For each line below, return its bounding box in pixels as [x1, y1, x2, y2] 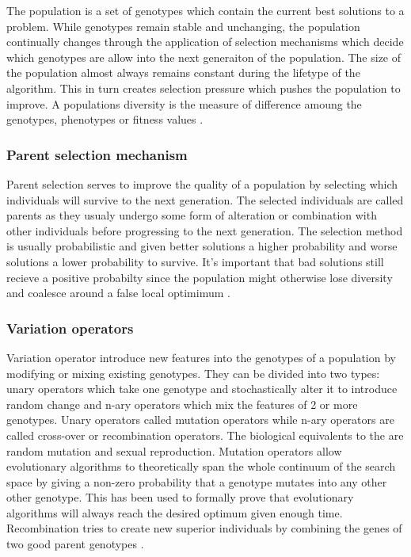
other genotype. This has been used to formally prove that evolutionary [6, 489, 354, 505]
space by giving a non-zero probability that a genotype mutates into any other [6, 473, 387, 490]
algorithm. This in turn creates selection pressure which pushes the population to [6, 79, 401, 96]
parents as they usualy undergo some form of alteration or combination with [6, 207, 377, 223]
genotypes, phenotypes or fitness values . [6, 111, 204, 128]
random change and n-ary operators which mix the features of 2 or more [6, 395, 358, 412]
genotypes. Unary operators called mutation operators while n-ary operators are [6, 411, 394, 428]
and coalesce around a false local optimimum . [6, 284, 230, 301]
